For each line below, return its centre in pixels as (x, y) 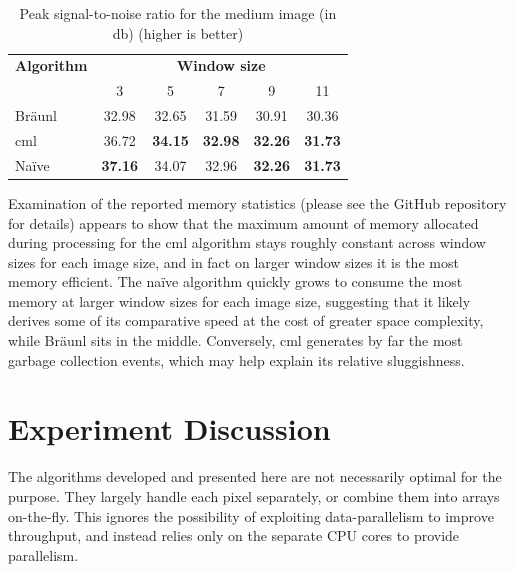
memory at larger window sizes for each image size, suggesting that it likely (239, 300)
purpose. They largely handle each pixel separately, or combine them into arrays (254, 495)
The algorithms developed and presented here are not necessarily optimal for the (255, 476)
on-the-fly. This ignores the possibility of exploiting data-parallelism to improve (251, 515)
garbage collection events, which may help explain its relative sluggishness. (236, 359)
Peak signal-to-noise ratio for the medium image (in (178, 13)
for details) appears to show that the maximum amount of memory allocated (243, 222)
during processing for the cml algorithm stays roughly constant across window (247, 242)
